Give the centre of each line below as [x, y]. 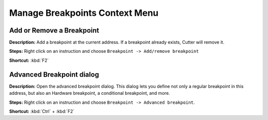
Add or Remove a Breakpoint [54, 30]
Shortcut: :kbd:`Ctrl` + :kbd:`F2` [42, 111]
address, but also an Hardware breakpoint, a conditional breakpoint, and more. [90, 93]
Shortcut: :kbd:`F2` [29, 60]
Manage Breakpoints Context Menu [84, 13]
